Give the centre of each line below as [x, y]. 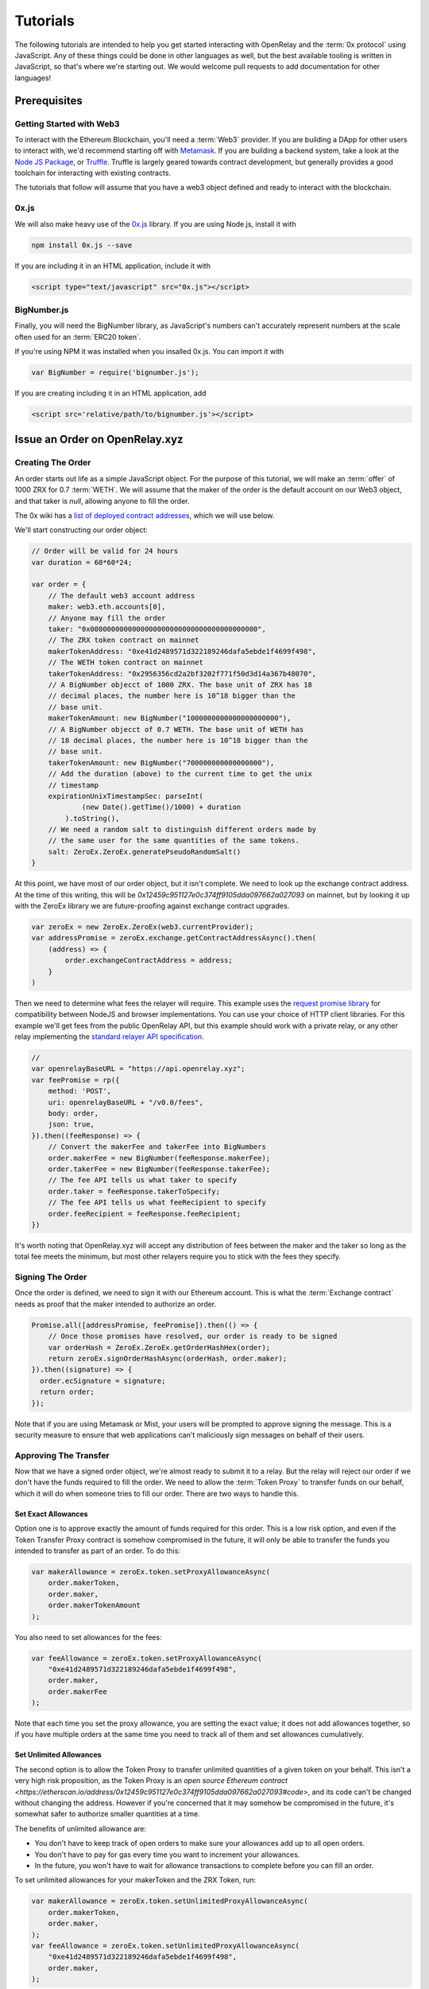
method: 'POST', [79, 1091]
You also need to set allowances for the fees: [88, 1637]
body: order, [73, 1113]
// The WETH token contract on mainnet [126, 663]
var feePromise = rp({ [75, 1080]
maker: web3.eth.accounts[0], [107, 607]
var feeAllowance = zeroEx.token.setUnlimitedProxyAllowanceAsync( [166, 1946]
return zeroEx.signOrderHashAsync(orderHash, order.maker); [168, 1358]
